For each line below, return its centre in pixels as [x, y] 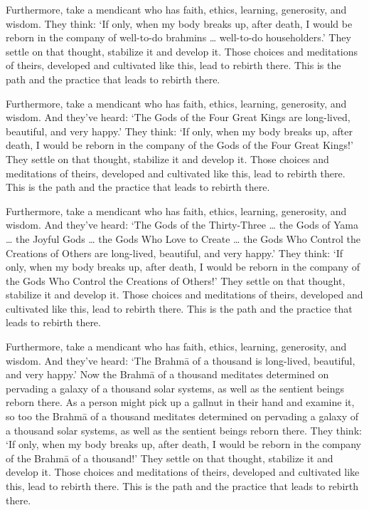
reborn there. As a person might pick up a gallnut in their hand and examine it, [180, 402]
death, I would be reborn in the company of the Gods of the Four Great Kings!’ [180, 145]
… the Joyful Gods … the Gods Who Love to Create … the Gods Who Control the [183, 238]
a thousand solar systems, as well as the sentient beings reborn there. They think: [184, 430]
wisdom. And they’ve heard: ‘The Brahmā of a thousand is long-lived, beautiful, [181, 360]
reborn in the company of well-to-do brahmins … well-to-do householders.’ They [178, 37]
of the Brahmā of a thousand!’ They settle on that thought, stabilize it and [170, 458]
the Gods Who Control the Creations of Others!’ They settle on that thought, [176, 280]
